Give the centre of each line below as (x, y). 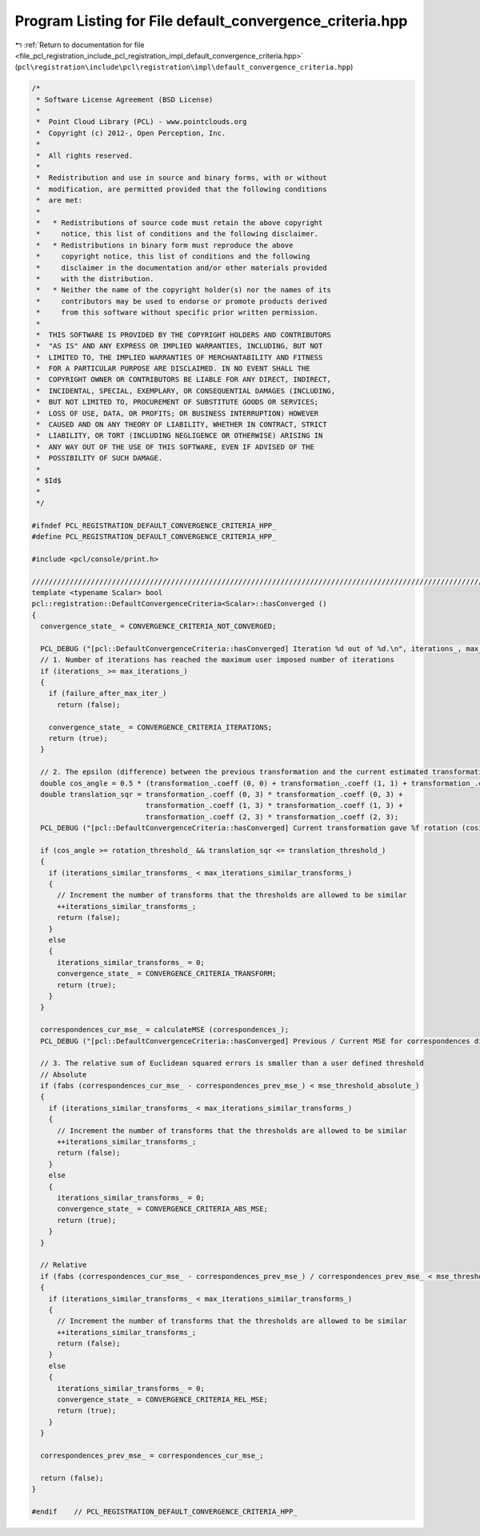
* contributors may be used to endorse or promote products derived (182, 301)
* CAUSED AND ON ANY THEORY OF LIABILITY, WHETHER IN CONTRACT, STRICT (182, 425)
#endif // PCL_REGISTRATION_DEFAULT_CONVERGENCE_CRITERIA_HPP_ (164, 1511)
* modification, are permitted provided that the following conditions (182, 189)
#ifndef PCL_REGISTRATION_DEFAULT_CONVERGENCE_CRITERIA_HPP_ (154, 525)
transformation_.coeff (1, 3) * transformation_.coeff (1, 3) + (274, 806)
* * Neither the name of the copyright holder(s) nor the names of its (184, 290)
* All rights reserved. (85, 155)
